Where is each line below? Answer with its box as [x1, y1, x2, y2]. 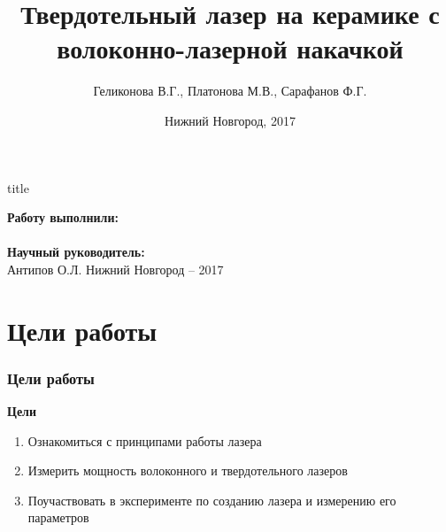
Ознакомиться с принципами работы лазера [27, 431, 262, 450]
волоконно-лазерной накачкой [57, 30, 404, 66]
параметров [27, 508, 89, 527]
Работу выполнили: [7, 208, 119, 227]
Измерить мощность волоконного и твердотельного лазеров [27, 461, 348, 480]
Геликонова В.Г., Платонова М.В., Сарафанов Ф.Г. [93, 81, 367, 100]
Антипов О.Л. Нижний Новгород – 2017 [7, 259, 224, 278]
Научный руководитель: [7, 243, 145, 261]
